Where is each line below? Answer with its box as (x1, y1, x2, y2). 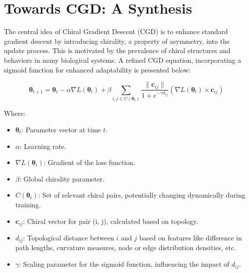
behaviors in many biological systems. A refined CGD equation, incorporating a (4, 55, 241, 65)
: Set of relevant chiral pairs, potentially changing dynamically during (38, 190, 246, 200)
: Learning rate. (19, 141, 66, 151)
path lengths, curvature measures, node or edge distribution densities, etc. (15, 242, 236, 253)
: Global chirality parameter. (19, 173, 105, 183)
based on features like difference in (139, 232, 242, 242)
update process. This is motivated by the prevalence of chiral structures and (4, 45, 231, 55)
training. (15, 199, 41, 209)
